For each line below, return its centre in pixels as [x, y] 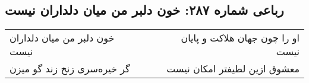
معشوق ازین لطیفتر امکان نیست [233, 69]
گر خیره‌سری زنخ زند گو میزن [70, 69]
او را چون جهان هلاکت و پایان [240, 38]
